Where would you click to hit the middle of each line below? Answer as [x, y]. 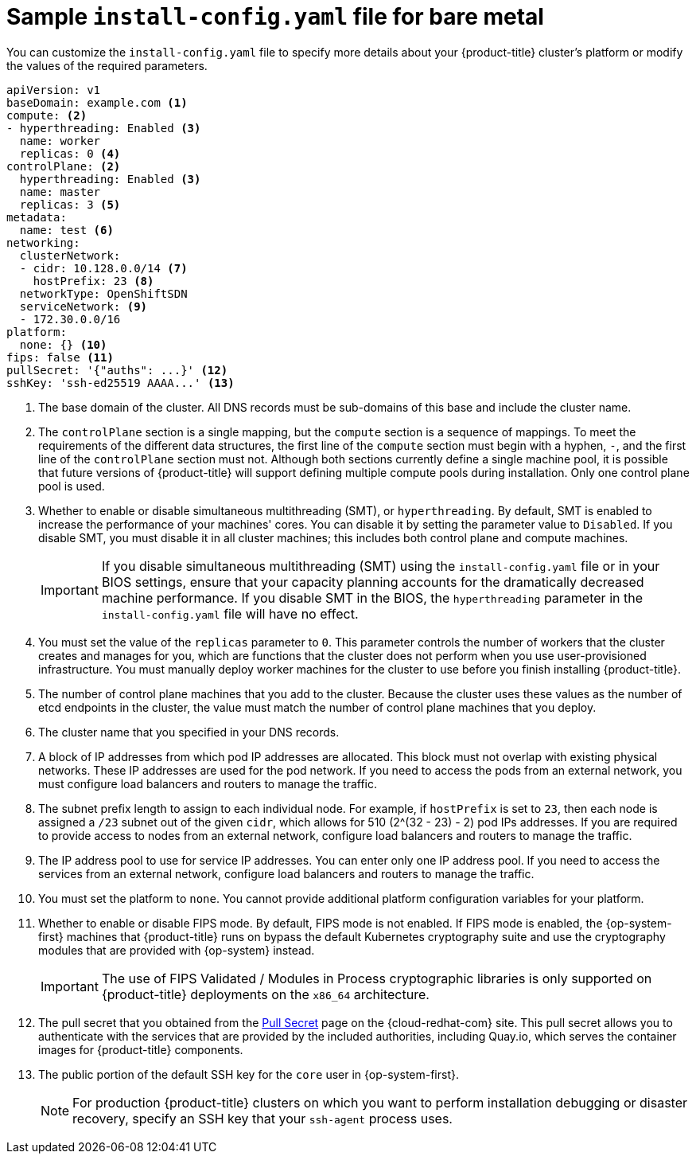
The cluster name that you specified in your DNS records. [189, 732]
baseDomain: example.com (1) [97, 102]
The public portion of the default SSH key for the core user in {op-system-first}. [249, 1074]
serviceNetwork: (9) [84, 306]
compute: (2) [47, 115]
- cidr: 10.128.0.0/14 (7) [103, 268]
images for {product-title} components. [141, 1049]
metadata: [37, 217]
